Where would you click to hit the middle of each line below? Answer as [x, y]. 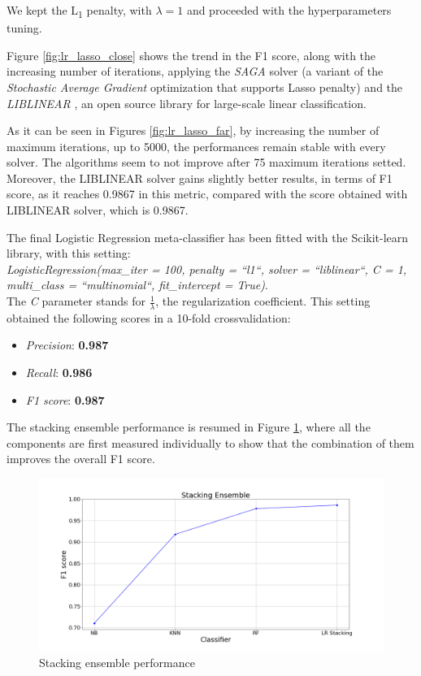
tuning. [24, 28]
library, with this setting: [69, 253]
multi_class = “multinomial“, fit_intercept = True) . [137, 285]
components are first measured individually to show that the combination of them [210, 442]
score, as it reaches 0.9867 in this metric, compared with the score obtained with [207, 194]
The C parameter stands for [76, 301]
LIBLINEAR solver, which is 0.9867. [98, 210]
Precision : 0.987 [67, 345]
